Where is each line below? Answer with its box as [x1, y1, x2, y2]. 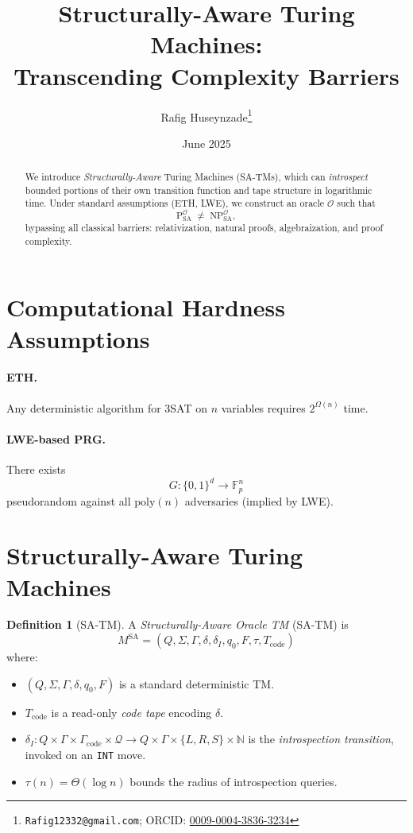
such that [337, 196, 376, 210]
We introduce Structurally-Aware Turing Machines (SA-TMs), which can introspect [25, 170, 368, 184]
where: [6, 649, 38, 665]
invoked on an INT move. [25, 746, 146, 762]
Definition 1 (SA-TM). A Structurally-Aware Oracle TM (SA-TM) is [6, 616, 349, 633]
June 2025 [182, 134, 231, 151]
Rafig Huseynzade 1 [160, 106, 253, 125]
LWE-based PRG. [6, 430, 106, 447]
